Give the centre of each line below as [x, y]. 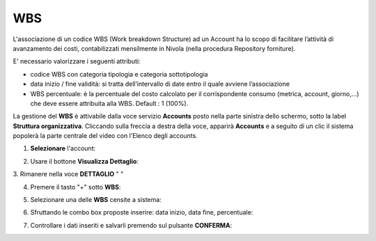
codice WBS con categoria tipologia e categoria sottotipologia [119, 74]
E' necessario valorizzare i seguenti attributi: [77, 61]
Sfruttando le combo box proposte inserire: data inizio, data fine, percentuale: [142, 212]
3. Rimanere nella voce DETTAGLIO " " [68, 174]
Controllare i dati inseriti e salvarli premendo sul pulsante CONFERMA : [131, 225]
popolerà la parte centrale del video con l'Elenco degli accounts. [105, 136]
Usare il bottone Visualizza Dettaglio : [85, 161]
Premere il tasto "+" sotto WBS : [76, 187]
